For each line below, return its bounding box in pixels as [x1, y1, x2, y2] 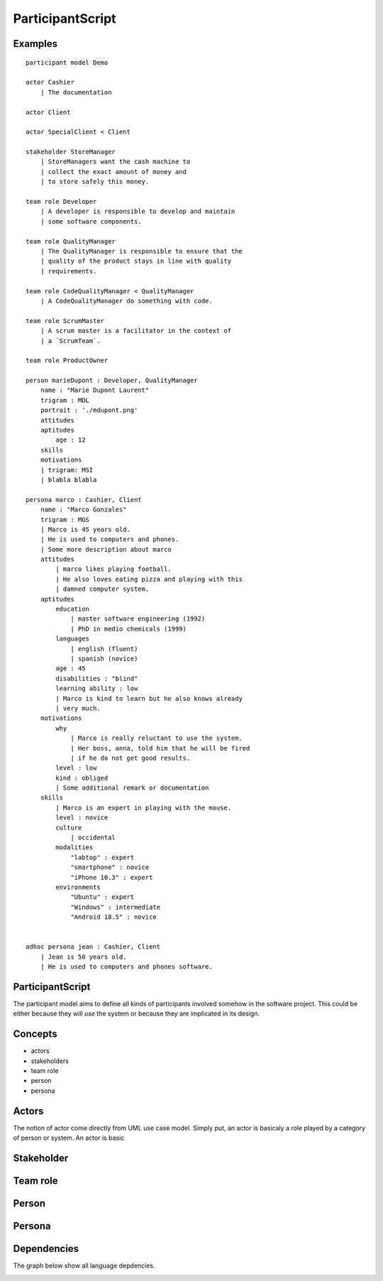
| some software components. [40, 217, 142, 225]
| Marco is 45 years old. [40, 525, 131, 533]
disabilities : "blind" [55, 675, 138, 682]
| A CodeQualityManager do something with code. [40, 297, 213, 305]
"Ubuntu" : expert [70, 893, 135, 901]
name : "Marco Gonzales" [40, 506, 127, 514]
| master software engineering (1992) [70, 615, 206, 623]
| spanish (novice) [70, 655, 138, 663]
